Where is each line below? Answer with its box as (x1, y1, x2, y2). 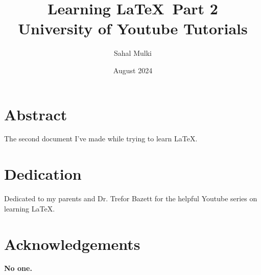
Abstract (4, 103, 67, 124)
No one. (4, 263, 32, 273)
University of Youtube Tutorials (18, 18, 248, 39)
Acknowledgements (4, 233, 140, 254)
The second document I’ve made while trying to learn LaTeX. (4, 133, 198, 144)
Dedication (4, 163, 82, 184)
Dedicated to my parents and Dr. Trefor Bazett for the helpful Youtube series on (4, 193, 257, 204)
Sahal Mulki (114, 48, 152, 58)
